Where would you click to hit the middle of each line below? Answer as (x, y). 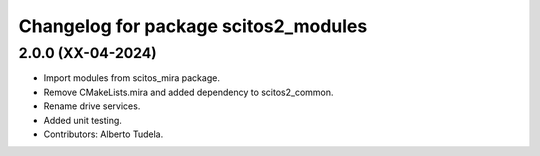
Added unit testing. (82, 120)
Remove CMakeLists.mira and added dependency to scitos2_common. (188, 92)
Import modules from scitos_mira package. (131, 78)
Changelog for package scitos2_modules (193, 26)
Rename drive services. (92, 106)
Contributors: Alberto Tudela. (103, 134)
